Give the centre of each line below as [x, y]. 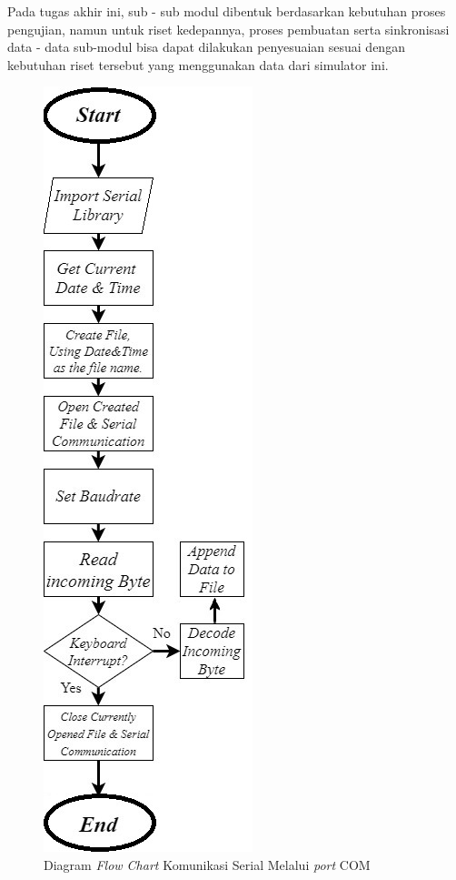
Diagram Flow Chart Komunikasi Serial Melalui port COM [207, 864]
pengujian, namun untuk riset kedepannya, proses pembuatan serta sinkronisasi [228, 29]
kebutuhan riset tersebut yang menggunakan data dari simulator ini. [198, 64]
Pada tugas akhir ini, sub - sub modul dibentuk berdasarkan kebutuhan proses [227, 11]
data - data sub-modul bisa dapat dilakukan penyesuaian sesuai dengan [206, 47]
